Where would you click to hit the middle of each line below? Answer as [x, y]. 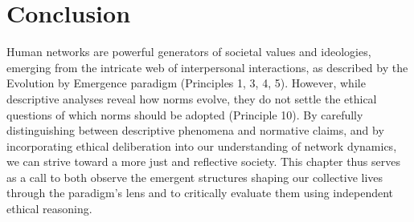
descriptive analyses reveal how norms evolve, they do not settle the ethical [192, 98]
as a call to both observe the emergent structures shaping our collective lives [195, 177]
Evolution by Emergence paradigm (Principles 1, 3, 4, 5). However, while [186, 83]
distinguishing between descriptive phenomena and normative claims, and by [195, 130]
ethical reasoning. [49, 209]
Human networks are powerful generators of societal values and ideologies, [189, 52]
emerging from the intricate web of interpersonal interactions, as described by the [207, 67]
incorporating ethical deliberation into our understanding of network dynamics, [202, 145]
